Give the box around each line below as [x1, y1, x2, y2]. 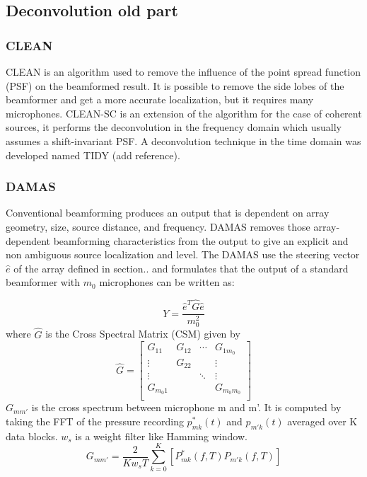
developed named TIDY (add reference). [6, 147, 180, 162]
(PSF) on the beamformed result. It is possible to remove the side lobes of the [6, 78, 344, 93]
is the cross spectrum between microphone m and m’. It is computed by [31, 400, 342, 415]
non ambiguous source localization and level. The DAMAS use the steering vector [6, 247, 360, 262]
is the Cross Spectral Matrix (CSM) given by [45, 326, 240, 341]
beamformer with [6, 275, 81, 289]
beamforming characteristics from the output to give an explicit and [53, 233, 349, 248]
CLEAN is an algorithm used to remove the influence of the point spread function [6, 64, 361, 79]
